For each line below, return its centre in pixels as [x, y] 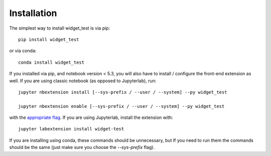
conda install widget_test [51, 62]
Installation [33, 13]
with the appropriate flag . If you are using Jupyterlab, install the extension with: [91, 117]
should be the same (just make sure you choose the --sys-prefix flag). [82, 147]
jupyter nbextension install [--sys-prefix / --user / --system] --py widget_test [123, 92]
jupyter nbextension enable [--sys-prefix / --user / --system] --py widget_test [121, 106]
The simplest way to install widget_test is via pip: [60, 28]
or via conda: [23, 51]
